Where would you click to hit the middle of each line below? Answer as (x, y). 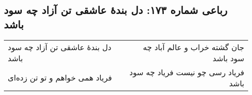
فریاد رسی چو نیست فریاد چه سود (187, 72)
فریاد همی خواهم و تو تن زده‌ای (60, 78)
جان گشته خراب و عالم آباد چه (193, 47)
